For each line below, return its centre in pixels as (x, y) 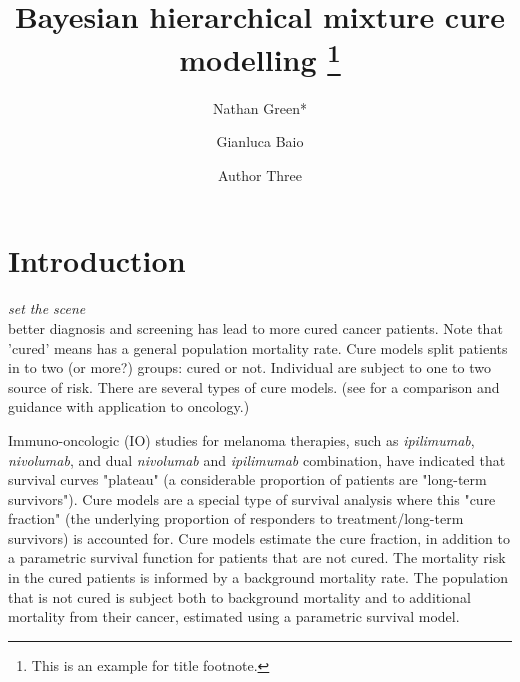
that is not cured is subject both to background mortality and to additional (239, 596)
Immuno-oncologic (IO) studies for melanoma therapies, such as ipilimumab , (241, 439)
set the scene (47, 308)
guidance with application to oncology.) (129, 406)
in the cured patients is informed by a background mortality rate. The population (258, 577)
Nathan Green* (260, 107)
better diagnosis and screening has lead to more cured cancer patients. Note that (255, 327)
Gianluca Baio (260, 141)
